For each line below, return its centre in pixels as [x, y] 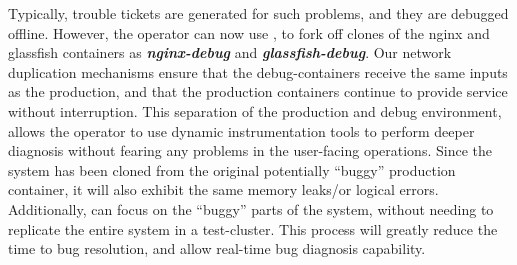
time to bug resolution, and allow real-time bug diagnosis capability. [217, 248]
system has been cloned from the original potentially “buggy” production [232, 169]
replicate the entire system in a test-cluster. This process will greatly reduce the [253, 228]
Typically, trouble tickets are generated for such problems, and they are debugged [258, 13]
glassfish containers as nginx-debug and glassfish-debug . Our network [230, 52]
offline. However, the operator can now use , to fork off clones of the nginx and [249, 32]
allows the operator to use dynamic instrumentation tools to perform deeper [241, 130]
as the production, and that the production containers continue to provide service [258, 91]
